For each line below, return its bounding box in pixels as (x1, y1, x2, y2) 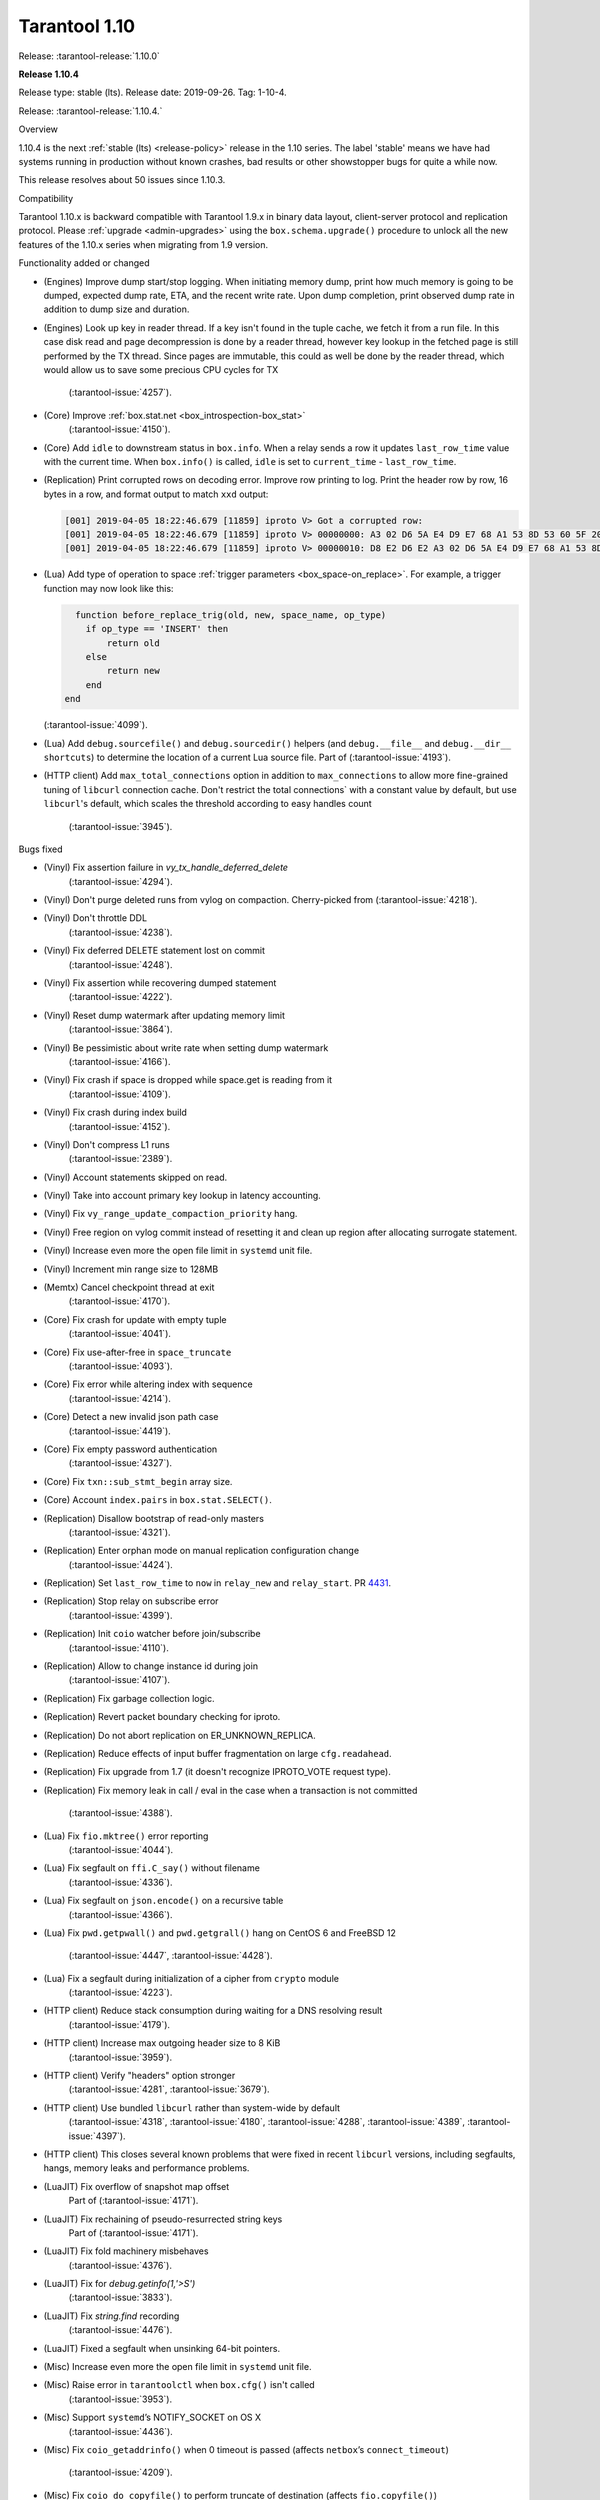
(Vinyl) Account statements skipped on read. (43, 1171, 228, 1183)
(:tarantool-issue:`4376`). (68, 2259, 173, 2271)
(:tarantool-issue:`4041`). (68, 1328, 172, 1340)
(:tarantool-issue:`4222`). (68, 991, 173, 1003)
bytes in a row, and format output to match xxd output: (43, 488, 269, 500)
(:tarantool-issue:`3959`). (68, 2051, 173, 2063)
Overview (18, 123, 59, 135)
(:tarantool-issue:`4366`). (68, 1908, 173, 1920)
